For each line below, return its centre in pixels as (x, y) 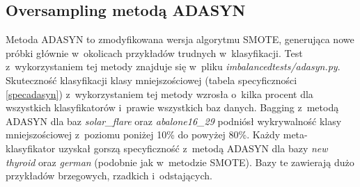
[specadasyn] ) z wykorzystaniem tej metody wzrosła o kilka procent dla (159, 93)
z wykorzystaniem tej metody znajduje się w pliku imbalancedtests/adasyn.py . (173, 66)
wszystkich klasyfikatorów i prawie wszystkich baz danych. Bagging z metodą (172, 107)
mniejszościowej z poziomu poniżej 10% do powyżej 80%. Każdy (143, 135)
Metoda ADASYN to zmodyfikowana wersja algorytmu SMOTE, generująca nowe (180, 39)
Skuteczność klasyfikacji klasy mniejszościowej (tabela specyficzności (151, 80)
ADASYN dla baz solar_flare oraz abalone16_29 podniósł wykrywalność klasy (174, 121)
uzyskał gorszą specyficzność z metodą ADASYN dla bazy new (193, 148)
